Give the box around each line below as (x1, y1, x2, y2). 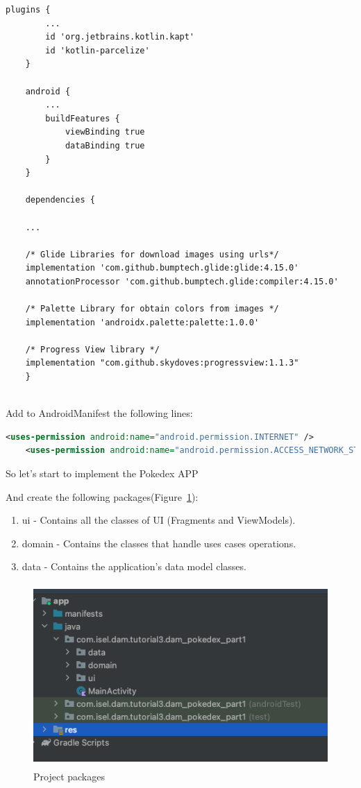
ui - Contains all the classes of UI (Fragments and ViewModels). (22, 513, 296, 527)
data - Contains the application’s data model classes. (22, 559, 246, 574)
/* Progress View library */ (25, 344, 160, 354)
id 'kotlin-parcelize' (45, 45, 150, 55)
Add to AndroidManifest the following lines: (6, 406, 193, 420)
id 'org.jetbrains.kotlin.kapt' (45, 32, 195, 42)
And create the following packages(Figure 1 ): (6, 489, 199, 504)
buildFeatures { (45, 113, 120, 123)
